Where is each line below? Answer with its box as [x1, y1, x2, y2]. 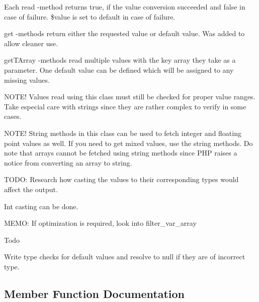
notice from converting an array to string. [4, 157, 132, 168]
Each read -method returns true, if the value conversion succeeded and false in [4, 2, 245, 12]
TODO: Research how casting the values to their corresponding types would [4, 174, 239, 185]
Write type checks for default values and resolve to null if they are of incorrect [4, 251, 245, 262]
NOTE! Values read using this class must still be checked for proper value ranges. [4, 91, 255, 102]
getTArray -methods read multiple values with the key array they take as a [4, 55, 236, 65]
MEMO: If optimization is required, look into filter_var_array [4, 218, 197, 228]
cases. [4, 111, 22, 121]
